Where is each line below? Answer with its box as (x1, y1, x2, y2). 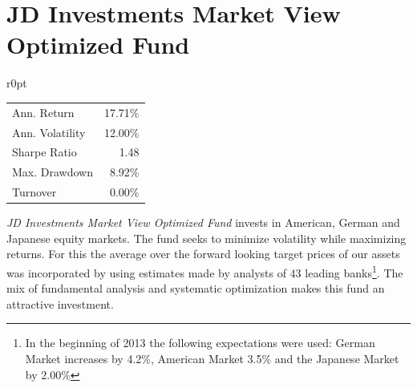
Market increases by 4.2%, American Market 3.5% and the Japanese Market (25, 350, 399, 366)
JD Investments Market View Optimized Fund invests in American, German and (6, 214, 400, 231)
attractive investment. (6, 295, 114, 312)
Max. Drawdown (12, 164, 93, 180)
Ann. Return (12, 103, 75, 120)
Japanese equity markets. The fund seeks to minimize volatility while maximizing (6, 229, 407, 246)
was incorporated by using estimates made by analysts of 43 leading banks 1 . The (6, 261, 403, 281)
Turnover (12, 184, 57, 200)
